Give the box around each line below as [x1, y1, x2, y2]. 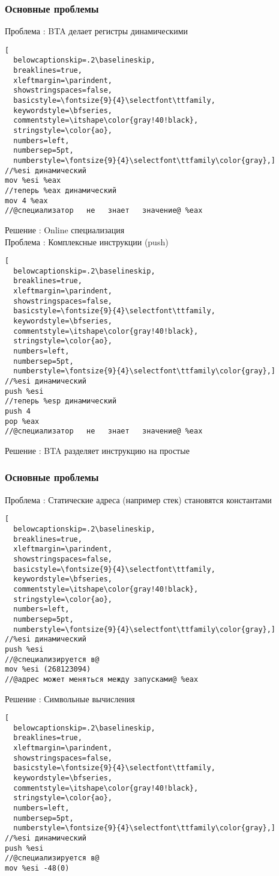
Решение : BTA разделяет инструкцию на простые [5, 444, 190, 456]
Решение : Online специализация [5, 223, 125, 236]
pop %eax [5, 417, 40, 426]
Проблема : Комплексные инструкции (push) [5, 235, 169, 248]
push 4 [5, 407, 31, 415]
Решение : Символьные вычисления [5, 692, 135, 705]
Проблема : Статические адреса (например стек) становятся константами [5, 493, 272, 506]
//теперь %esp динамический [5, 397, 117, 406]
